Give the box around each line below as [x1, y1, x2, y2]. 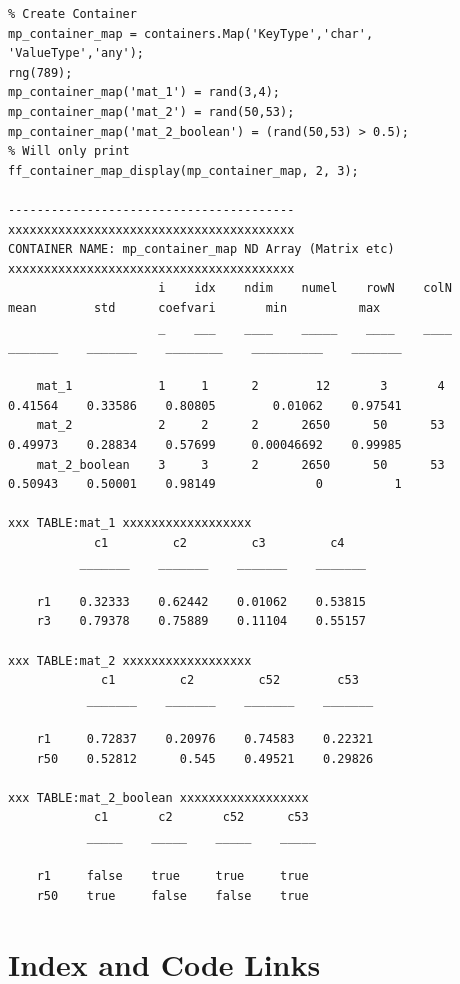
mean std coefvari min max [8, 300, 381, 315]
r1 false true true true [36, 869, 309, 884]
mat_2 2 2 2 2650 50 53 [36, 418, 445, 433]
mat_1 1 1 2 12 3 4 [36, 379, 445, 394]
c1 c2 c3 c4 [93, 536, 345, 551]
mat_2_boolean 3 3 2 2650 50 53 [36, 457, 445, 472]
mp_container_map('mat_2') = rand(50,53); [8, 104, 295, 119]
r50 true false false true [36, 888, 309, 903]
